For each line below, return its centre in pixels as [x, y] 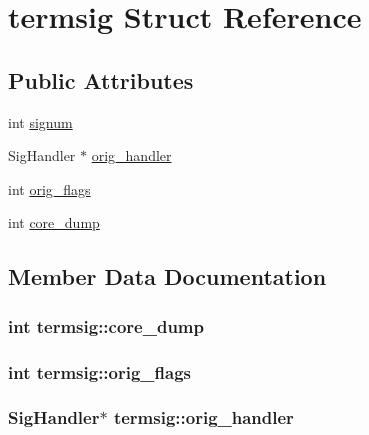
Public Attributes [101, 79]
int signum [40, 121]
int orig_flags [49, 188]
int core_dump [54, 222]
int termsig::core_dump [106, 325]
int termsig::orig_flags [100, 371]
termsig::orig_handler [203, 417]
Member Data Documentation [167, 276]
